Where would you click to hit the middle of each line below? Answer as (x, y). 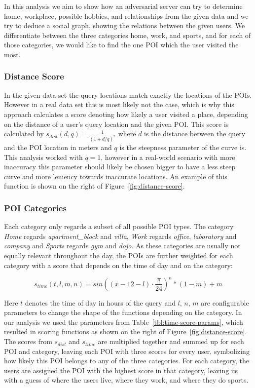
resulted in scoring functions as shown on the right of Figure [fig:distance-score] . (126, 331)
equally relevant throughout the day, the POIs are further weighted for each (119, 255)
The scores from (28, 341)
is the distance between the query (195, 134)
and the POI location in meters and (58, 147)
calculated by (24, 134)
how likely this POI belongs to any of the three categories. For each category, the (127, 361)
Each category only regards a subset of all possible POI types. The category (119, 226)
